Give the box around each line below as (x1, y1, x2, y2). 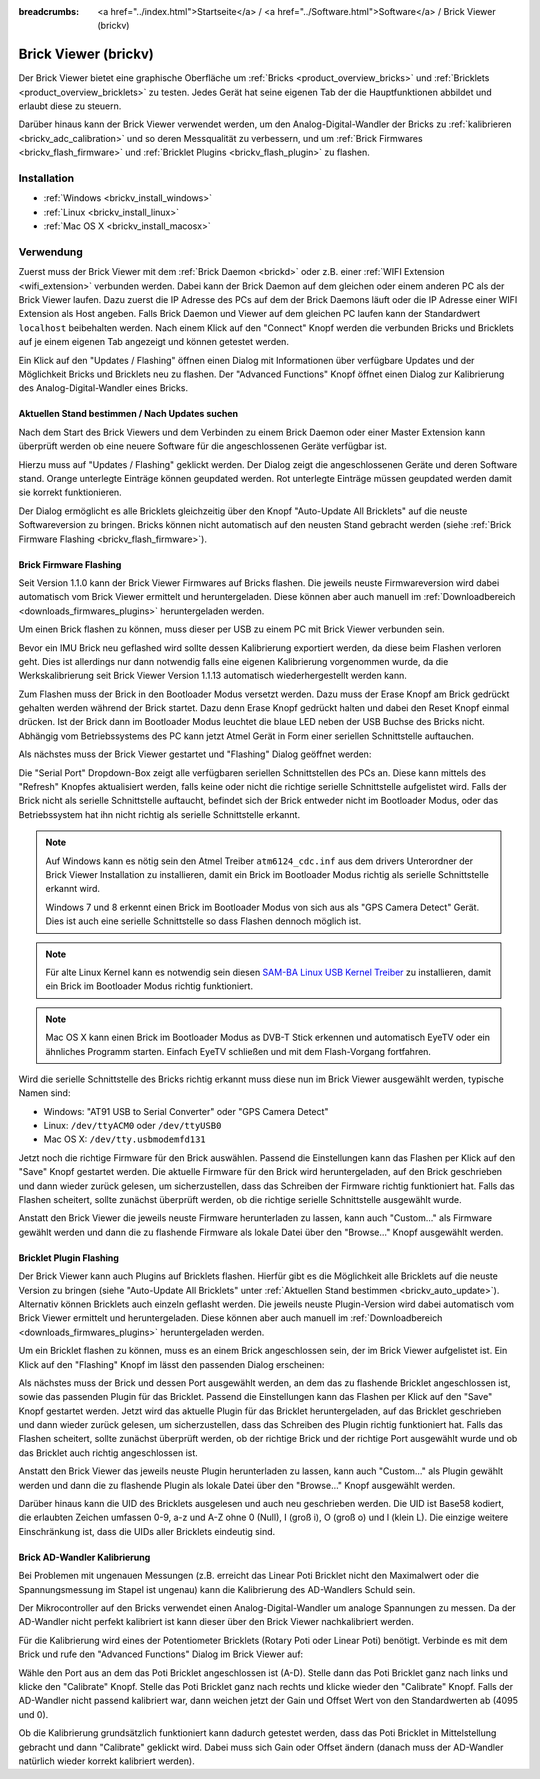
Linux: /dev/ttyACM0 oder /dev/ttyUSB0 (43, 1120, 222, 1132)
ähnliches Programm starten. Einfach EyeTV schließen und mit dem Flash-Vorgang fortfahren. (45, 1045, 432, 1057)
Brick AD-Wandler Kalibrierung (18, 1551, 151, 1563)
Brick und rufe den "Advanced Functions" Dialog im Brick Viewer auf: (18, 1648, 304, 1660)
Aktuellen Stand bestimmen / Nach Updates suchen (18, 408, 239, 420)
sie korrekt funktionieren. (18, 486, 122, 499)
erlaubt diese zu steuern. (18, 100, 122, 112)
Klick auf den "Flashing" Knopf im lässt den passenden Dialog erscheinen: (18, 1358, 325, 1370)
